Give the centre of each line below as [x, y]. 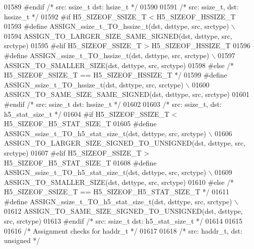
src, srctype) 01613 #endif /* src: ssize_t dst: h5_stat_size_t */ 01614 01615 [123, 221]
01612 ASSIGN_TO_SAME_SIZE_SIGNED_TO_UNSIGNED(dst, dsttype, [124, 211]
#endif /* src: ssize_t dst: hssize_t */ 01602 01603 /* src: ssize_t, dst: [113, 104]
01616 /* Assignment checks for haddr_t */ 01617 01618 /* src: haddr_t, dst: [123, 230]
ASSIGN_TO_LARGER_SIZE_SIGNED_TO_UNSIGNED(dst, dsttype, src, [125, 143]
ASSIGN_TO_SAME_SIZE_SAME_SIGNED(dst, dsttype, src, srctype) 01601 [127, 94]
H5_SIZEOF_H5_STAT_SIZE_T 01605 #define [80, 124]
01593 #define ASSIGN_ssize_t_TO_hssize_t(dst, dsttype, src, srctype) [117, 26]
